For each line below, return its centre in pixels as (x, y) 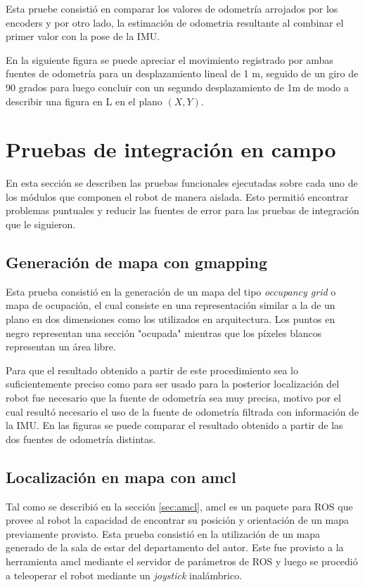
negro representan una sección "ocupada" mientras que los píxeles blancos (164, 332)
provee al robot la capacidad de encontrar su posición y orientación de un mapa (178, 520)
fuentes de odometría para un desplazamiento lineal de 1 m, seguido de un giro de (182, 73)
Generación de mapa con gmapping (137, 262)
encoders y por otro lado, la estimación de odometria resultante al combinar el (175, 22)
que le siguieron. (41, 224)
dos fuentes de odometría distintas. (81, 438)
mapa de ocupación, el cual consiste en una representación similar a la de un (171, 305)
